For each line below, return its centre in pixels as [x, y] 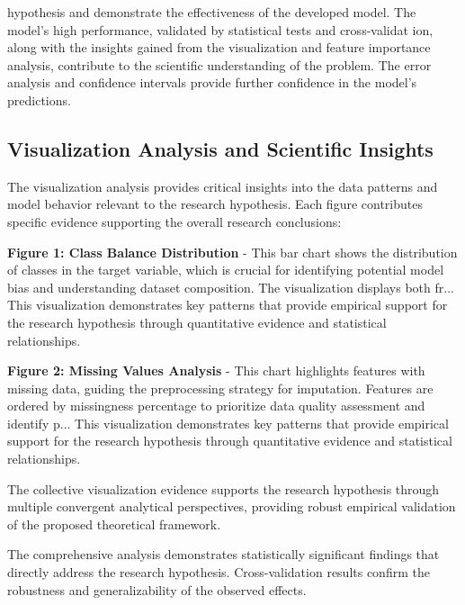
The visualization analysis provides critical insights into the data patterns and [223, 186]
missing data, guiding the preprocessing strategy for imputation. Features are [220, 388]
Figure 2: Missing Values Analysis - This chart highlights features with [216, 370]
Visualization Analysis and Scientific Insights [220, 148]
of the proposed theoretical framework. [114, 524]
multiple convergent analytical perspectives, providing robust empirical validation [232, 506]
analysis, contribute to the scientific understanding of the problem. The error [219, 64]
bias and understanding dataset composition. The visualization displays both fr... [231, 287]
